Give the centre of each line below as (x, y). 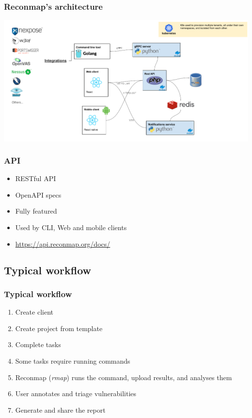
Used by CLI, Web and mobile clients (71, 227)
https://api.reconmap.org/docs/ (63, 243)
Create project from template (59, 328)
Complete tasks (38, 344)
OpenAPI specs (38, 194)
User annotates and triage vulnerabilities (76, 393)
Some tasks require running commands (73, 361)
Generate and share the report (60, 410)
